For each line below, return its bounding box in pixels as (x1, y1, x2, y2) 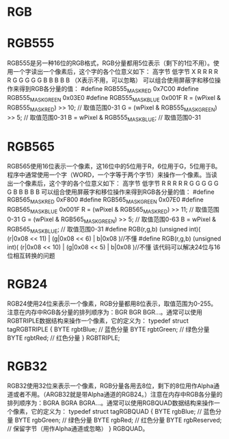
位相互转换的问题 (7, 251, 55, 260)
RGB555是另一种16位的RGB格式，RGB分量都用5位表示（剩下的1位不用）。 (7, 59, 214, 67)
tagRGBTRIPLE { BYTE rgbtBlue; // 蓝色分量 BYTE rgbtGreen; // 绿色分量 (7, 325, 210, 334)
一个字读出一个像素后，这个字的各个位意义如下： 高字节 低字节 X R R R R (12, 68, 219, 76)
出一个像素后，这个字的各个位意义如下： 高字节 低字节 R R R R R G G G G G (7, 179, 219, 188)
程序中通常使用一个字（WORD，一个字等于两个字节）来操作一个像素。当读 (7, 171, 217, 179)
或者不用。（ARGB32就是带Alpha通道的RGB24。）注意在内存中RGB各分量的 (12, 390, 223, 399)
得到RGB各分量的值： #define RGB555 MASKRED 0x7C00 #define (18, 85, 200, 95)
